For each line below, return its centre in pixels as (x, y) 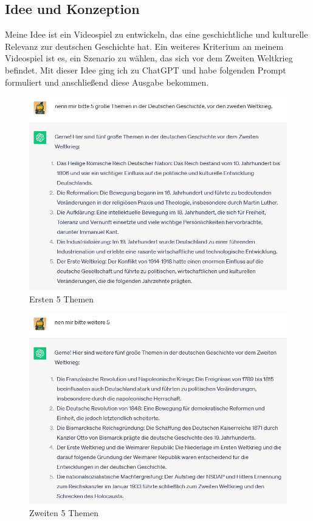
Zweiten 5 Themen (64, 512)
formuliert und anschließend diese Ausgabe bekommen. (107, 82)
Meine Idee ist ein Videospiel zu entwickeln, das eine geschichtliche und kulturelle (156, 34)
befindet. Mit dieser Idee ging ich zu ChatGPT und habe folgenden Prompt (146, 70)
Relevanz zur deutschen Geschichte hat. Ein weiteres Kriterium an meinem (144, 46)
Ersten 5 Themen (62, 298)
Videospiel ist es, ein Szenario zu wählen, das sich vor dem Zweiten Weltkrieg (149, 58)
